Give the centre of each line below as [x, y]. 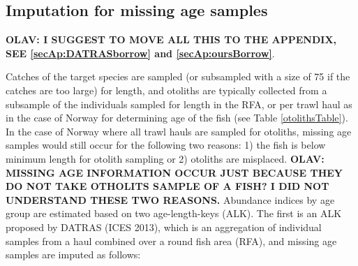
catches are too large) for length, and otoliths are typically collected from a [166, 90]
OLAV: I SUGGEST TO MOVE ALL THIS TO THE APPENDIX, [171, 39]
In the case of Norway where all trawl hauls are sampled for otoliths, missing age [179, 131]
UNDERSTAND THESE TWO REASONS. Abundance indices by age [170, 199]
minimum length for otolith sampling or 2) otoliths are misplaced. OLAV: [165, 158]
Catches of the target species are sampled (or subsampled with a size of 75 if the [178, 76]
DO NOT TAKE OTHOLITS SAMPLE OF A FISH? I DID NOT [167, 186]
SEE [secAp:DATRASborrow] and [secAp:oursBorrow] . [140, 53]
